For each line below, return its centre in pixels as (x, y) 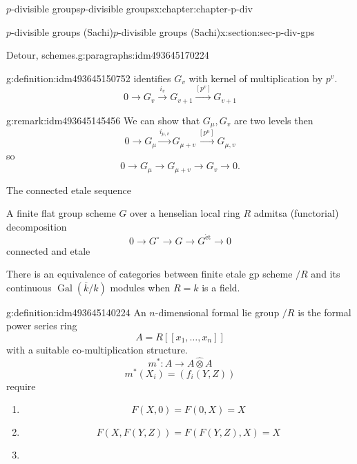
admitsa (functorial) (296, 213)
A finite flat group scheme (61, 213)
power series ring (42, 326)
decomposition (37, 226)
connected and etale (48, 250)
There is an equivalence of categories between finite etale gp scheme (149, 274)
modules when (140, 287)
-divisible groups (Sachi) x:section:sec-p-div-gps (216, 31)
